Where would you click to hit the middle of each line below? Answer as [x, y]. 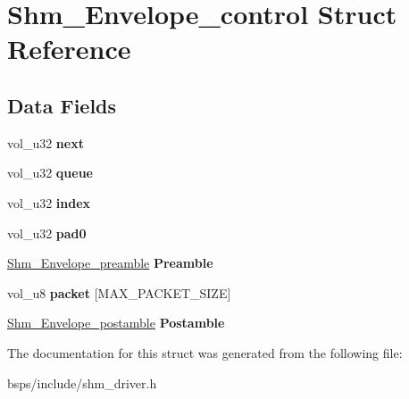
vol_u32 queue [50, 173]
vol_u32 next [46, 142]
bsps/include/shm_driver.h [82, 382]
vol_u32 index [49, 202]
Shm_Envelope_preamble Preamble [110, 263]
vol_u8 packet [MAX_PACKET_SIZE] [119, 292]
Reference [69, 49]
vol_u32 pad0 [47, 233]
